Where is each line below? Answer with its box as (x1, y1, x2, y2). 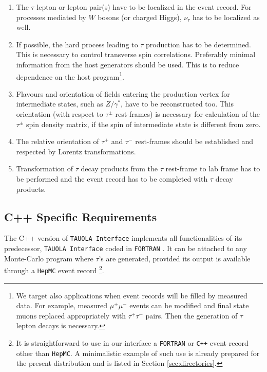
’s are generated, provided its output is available (99, 253, 251, 263)
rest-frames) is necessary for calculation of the (115, 109, 260, 119)
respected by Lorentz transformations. (16, 146, 136, 156)
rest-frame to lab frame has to (165, 163, 260, 174)
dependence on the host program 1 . (16, 69, 124, 82)
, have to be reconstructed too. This (121, 98, 234, 109)
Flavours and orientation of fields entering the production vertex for (16, 88, 230, 99)
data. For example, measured (16, 300, 108, 311)
